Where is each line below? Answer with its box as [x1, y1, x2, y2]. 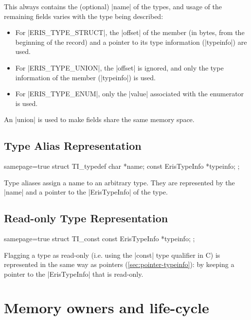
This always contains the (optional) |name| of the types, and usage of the [4, 1, 222, 11]
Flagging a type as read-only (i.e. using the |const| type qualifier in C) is [4, 249, 220, 260]
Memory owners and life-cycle [4, 297, 209, 317]
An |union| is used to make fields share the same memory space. [4, 114, 195, 124]
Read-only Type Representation [4, 211, 168, 226]
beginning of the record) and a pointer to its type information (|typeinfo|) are [15, 36, 247, 47]
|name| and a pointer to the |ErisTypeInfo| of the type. [4, 187, 168, 197]
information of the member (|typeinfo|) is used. [15, 72, 156, 82]
